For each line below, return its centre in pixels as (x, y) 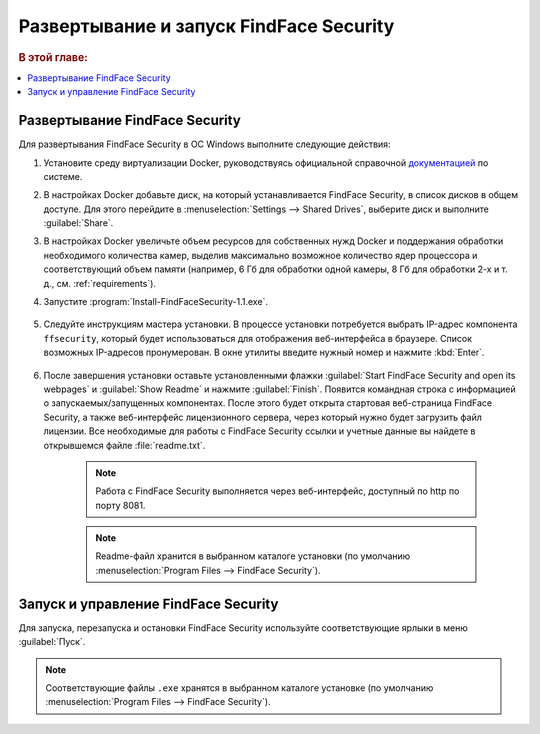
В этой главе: (53, 57)
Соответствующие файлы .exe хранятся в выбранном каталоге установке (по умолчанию (239, 687)
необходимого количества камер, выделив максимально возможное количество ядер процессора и (260, 255)
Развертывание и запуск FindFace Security (206, 26)
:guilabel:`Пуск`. (52, 642)
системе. (63, 176)
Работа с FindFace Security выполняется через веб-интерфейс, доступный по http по (277, 491)
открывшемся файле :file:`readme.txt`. (124, 445)
